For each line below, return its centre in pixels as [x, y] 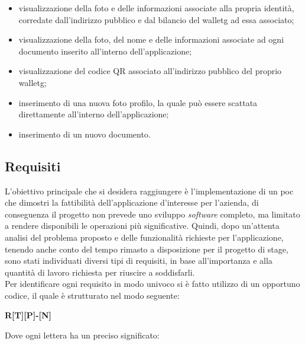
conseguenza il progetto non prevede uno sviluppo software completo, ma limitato [152, 214]
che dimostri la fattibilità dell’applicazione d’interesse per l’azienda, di [132, 202]
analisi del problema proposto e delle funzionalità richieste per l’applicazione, [144, 237]
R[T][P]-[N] [28, 315]
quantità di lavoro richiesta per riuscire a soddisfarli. [100, 272]
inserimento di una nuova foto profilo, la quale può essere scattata [138, 102]
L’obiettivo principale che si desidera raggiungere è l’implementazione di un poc [149, 191]
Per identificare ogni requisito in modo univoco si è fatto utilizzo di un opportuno [152, 284]
